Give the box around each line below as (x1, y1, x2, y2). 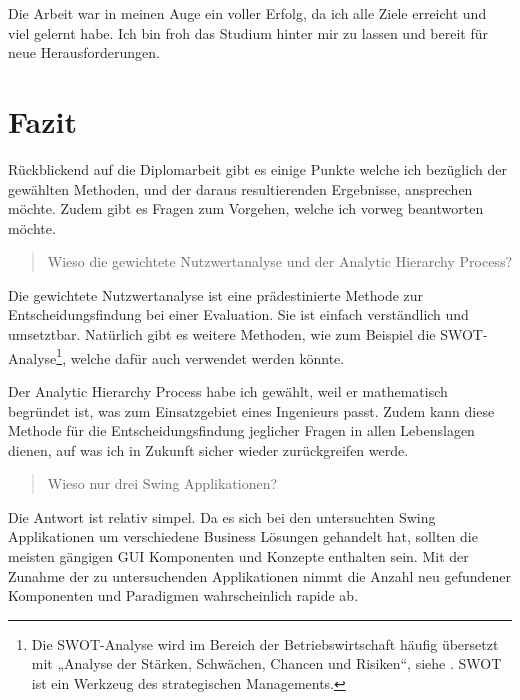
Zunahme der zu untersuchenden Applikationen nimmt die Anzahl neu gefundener (8, 565, 512, 586)
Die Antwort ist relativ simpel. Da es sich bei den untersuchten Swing (8, 506, 436, 527)
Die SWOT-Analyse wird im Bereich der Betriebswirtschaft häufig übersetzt (31, 633, 499, 654)
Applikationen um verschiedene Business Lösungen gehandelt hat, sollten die (8, 526, 478, 547)
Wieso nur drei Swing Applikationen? (47, 473, 278, 494)
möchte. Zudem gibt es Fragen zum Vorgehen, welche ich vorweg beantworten (8, 198, 484, 219)
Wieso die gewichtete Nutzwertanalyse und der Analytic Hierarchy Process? (47, 251, 513, 272)
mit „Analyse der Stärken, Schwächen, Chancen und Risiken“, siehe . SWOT (31, 653, 502, 674)
